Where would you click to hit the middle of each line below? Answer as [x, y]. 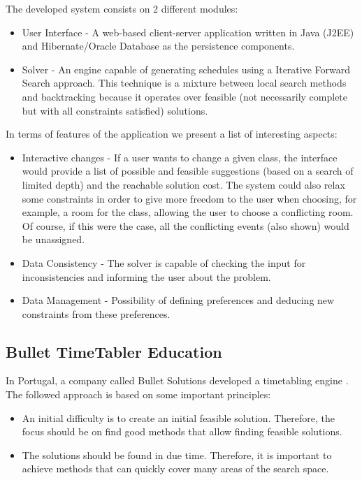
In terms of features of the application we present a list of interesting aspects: [172, 134]
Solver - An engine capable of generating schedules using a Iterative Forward [186, 69]
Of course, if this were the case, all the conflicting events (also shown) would [186, 225]
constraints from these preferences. [96, 313]
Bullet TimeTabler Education [114, 351]
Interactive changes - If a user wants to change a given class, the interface [180, 157]
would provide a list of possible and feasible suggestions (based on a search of [188, 171]
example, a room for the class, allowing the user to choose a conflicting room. [188, 212]
